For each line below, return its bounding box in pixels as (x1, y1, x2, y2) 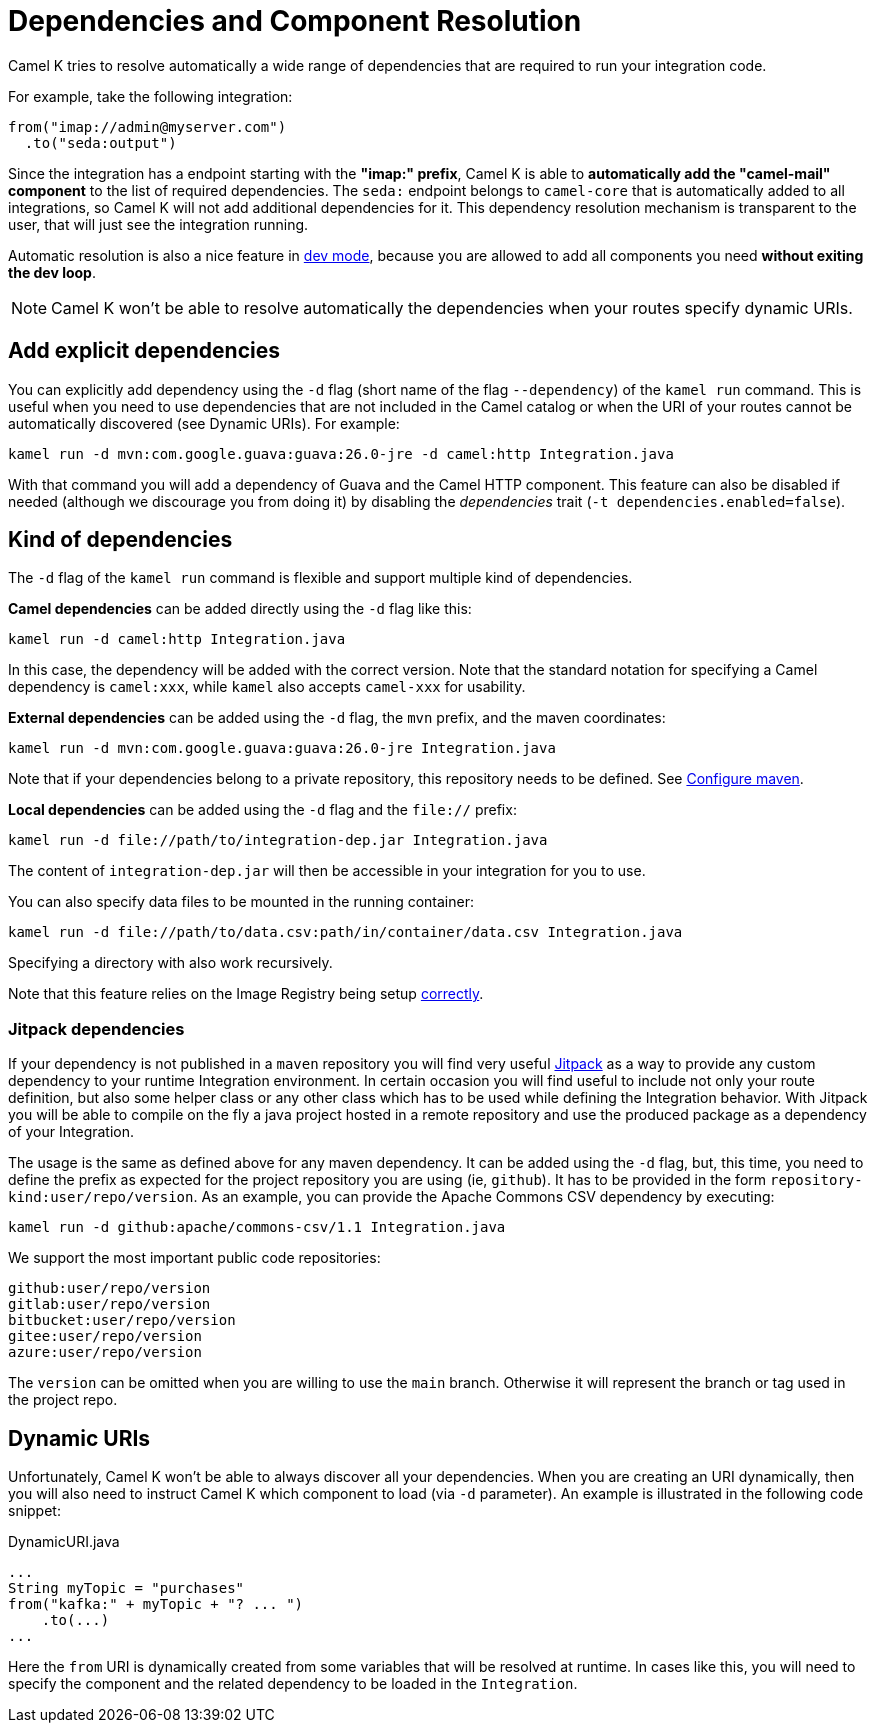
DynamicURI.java (8, 1533, 120, 1551)
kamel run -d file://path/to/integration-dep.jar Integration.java (8, 832, 548, 849)
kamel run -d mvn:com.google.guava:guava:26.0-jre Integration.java (8, 740, 556, 757)
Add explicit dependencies (8, 338, 280, 364)
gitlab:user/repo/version (8, 1296, 211, 1313)
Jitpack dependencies (8, 1018, 185, 1039)
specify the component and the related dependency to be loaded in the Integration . (8, 1675, 578, 1693)
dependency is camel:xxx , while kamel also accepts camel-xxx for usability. (8, 678, 526, 696)
